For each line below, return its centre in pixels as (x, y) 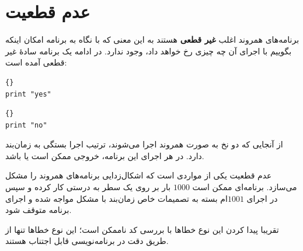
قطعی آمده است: (36, 62)
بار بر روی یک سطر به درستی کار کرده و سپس (88, 187)
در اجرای (262, 198)
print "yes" (28, 94)
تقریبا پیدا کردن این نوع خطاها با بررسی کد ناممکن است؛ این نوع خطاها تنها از (142, 229)
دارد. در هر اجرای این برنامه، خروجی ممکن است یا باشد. (105, 155)
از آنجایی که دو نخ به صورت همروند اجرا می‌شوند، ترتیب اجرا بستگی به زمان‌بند (144, 144)
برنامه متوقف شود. (39, 210)
